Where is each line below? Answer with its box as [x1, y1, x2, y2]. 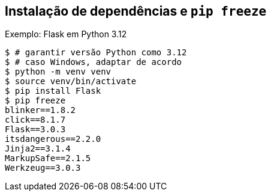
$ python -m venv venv [5, 67, 112, 77]
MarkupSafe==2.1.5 [5, 153, 91, 164]
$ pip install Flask [5, 86, 101, 96]
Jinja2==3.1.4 [5, 144, 71, 154]
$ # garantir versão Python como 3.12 [5, 47, 187, 58]
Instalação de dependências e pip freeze [5, 4, 267, 19]
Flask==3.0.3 [5, 124, 66, 135]
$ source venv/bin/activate [5, 76, 137, 87]
